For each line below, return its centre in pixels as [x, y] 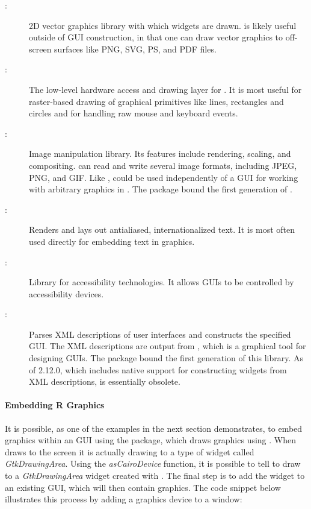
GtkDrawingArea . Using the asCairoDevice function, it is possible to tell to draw [153, 463]
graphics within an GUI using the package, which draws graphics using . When [151, 440]
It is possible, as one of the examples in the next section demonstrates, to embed [154, 428]
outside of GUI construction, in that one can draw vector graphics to [156, 37]
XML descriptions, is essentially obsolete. [105, 381]
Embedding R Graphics [55, 405]
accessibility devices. [66, 293]
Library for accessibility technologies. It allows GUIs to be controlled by [162, 282]
